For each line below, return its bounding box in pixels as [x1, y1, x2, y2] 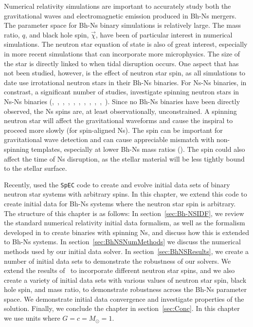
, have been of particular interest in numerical [95, 29, 233, 39]
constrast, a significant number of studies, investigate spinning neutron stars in [4, 87, 239, 97]
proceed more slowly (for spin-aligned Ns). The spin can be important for [4, 125, 223, 135]
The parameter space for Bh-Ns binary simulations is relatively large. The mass [4, 20, 241, 30]
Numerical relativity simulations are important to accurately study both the [4, 1, 231, 11]
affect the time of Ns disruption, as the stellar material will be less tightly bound [4, 153, 245, 163]
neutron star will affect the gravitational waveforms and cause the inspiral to [4, 115, 233, 126]
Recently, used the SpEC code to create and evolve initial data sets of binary [4, 179, 230, 189]
